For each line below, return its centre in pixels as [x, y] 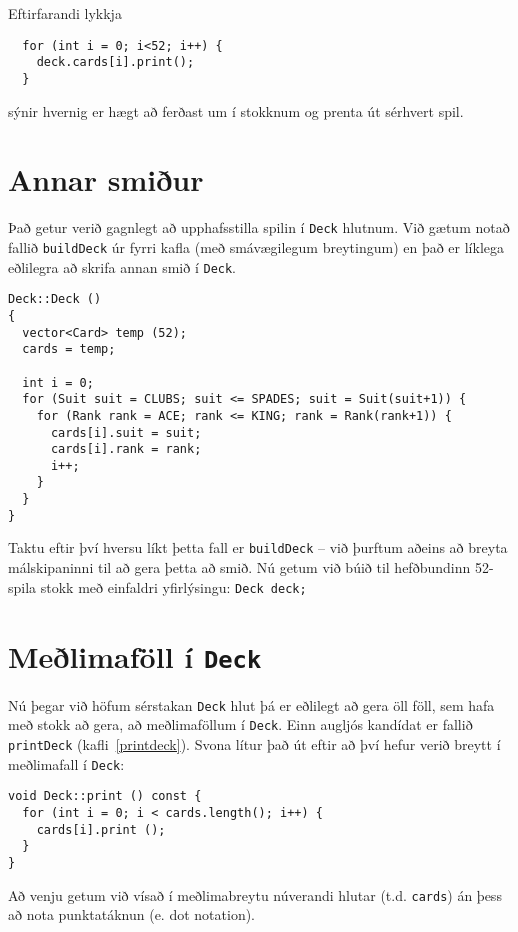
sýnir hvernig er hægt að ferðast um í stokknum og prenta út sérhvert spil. [236, 110]
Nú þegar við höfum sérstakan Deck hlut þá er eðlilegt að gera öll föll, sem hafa [251, 704]
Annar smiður [106, 179]
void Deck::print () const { [105, 796]
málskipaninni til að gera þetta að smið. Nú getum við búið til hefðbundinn [239, 567]
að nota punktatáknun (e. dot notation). [132, 914]
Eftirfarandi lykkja [65, 13]
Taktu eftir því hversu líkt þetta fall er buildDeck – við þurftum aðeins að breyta [258, 547]
